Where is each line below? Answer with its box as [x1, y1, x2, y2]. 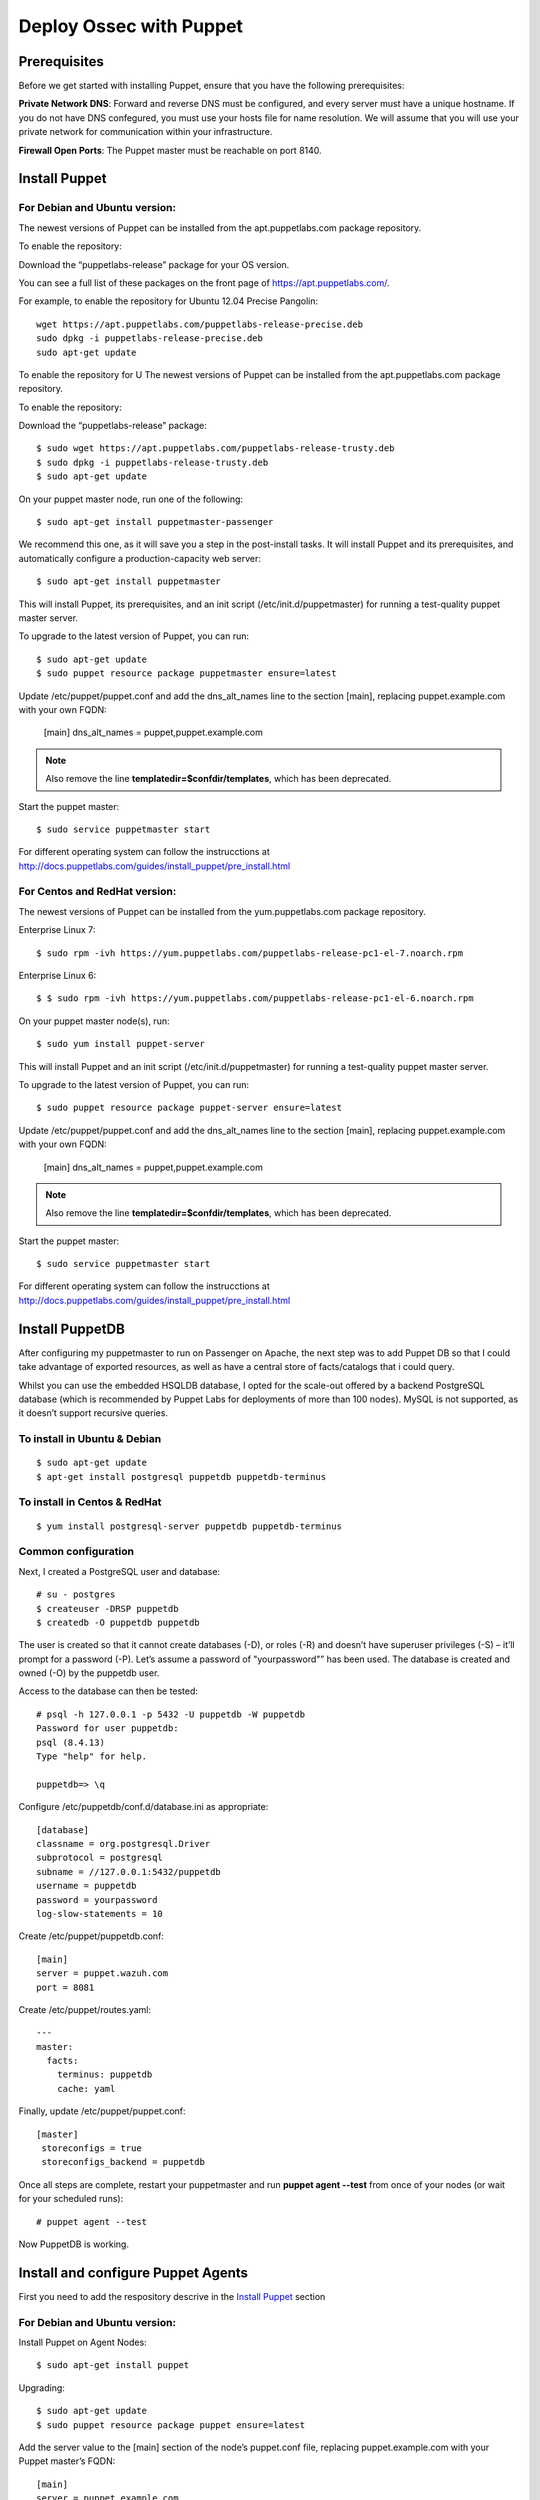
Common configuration [18, 1545, 135, 1559]
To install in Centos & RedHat [18, 1495, 162, 1509]
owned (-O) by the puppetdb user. [18, 1667, 160, 1679]
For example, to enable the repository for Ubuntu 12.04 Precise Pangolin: [18, 295, 319, 307]
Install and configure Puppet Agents [18, 2264, 249, 2281]
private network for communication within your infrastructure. [18, 126, 273, 138]
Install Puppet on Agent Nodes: [18, 2336, 147, 2349]
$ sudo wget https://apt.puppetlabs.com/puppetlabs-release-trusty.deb [36, 443, 395, 454]
